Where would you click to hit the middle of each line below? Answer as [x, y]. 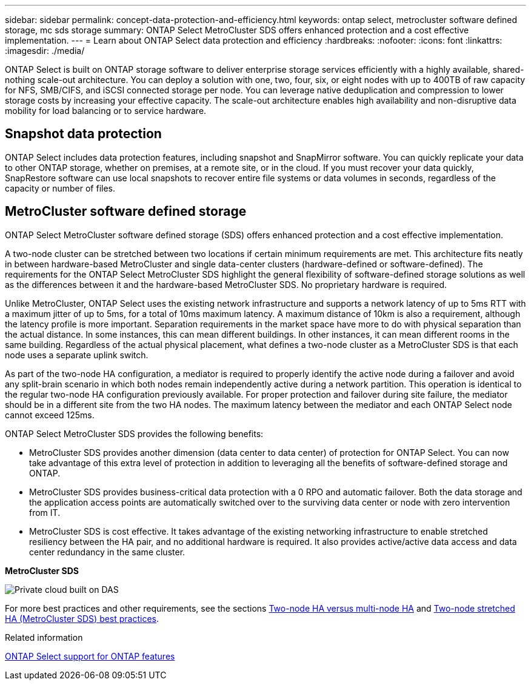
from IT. [45, 512]
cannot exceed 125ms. [50, 415]
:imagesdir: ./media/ [45, 51]
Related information [44, 637]
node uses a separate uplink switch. [77, 355]
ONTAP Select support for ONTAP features [90, 656]
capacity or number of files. [60, 188]
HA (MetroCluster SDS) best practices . [82, 618]
